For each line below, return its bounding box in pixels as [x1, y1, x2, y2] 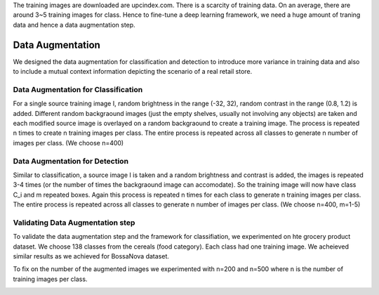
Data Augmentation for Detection [13, 156, 129, 166]
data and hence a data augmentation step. [13, 20, 136, 29]
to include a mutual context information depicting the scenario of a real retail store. [13, 67, 253, 76]
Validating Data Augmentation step [13, 218, 135, 228]
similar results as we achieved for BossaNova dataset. [13, 252, 170, 261]
